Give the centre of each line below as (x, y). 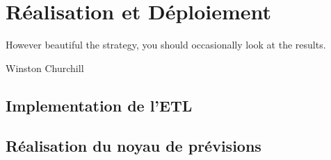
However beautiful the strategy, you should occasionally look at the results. (166, 45)
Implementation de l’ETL (99, 105)
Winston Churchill (45, 68)
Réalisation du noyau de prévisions (134, 146)
